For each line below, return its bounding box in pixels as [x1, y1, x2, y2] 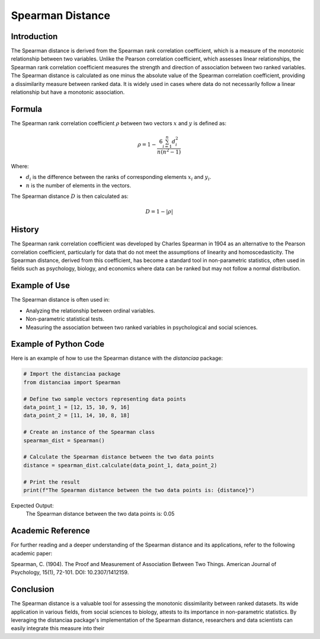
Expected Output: [11, 501, 54, 509]
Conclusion [11, 584, 55, 595]
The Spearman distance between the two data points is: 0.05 [25, 510, 175, 517]
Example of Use [11, 280, 71, 290]
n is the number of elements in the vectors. [25, 181, 132, 189]
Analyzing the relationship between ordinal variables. [25, 307, 155, 314]
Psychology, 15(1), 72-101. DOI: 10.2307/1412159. [11, 569, 129, 576]
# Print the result [23, 478, 80, 485]
